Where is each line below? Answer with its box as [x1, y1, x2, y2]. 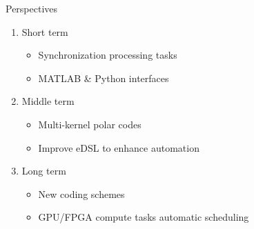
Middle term [21, 94, 75, 108]
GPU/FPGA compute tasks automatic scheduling [38, 210, 249, 224]
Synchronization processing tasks [38, 48, 177, 62]
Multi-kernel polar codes [38, 117, 141, 131]
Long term [21, 163, 66, 178]
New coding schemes [38, 186, 125, 201]
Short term [21, 24, 68, 39]
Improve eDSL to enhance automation [38, 140, 199, 155]
